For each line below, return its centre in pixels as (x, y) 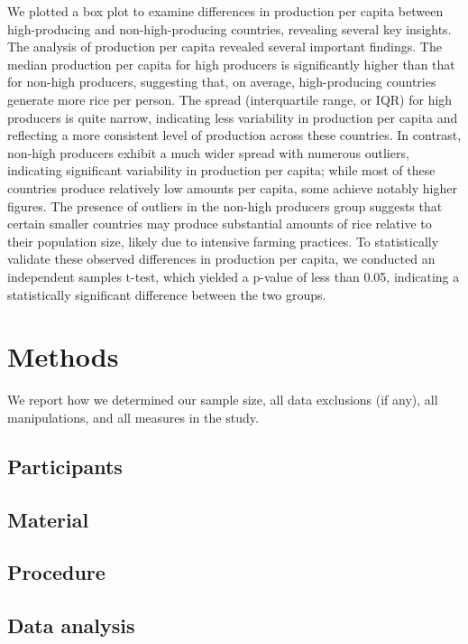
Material (48, 519)
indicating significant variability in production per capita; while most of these (221, 170)
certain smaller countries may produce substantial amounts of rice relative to (220, 224)
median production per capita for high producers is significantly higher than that (231, 64)
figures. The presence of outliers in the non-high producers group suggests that (225, 205)
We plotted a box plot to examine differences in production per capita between (225, 11)
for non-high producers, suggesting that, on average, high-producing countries (222, 82)
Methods (63, 356)
